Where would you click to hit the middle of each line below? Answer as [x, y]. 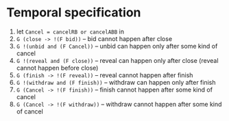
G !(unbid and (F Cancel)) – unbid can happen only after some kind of [117, 46]
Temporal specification [74, 13]
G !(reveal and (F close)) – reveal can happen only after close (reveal [117, 60]
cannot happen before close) [57, 68]
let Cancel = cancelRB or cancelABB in [70, 31]
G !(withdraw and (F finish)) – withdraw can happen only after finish [116, 82]
